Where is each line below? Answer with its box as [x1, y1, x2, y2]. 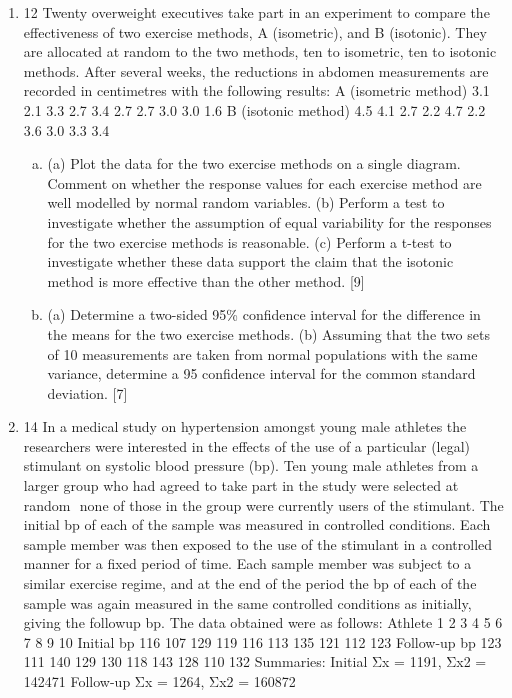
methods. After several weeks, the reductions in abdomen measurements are [23, 60, 489, 81]
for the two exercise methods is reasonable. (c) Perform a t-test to [47, 231, 452, 252]
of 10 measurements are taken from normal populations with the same [47, 343, 478, 364]
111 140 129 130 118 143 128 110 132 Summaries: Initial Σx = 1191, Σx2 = [23, 651, 487, 672]
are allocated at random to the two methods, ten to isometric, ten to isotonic [23, 41, 497, 62]
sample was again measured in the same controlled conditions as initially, [23, 592, 472, 613]
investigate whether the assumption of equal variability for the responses [47, 211, 492, 232]
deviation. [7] [47, 382, 128, 403]
